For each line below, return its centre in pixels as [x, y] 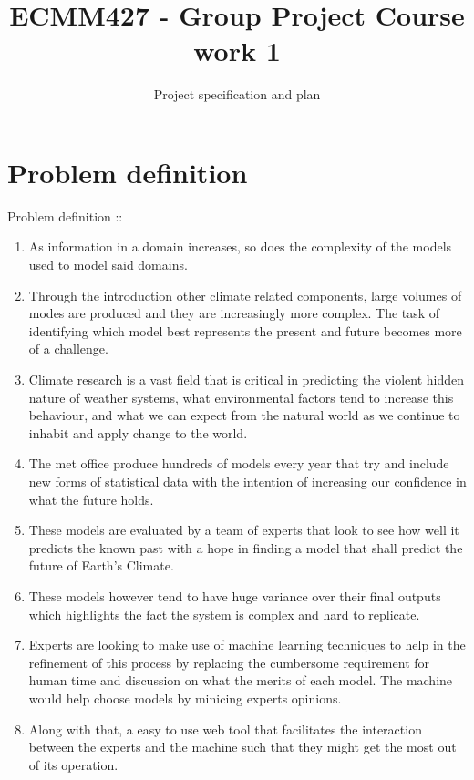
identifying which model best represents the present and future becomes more [245, 330]
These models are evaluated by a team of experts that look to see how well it [244, 530]
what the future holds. [91, 499]
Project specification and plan [237, 94]
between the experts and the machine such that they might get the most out [242, 747]
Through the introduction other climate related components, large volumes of [245, 295]
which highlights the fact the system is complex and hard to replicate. [224, 614]
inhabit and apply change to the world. [138, 432]
